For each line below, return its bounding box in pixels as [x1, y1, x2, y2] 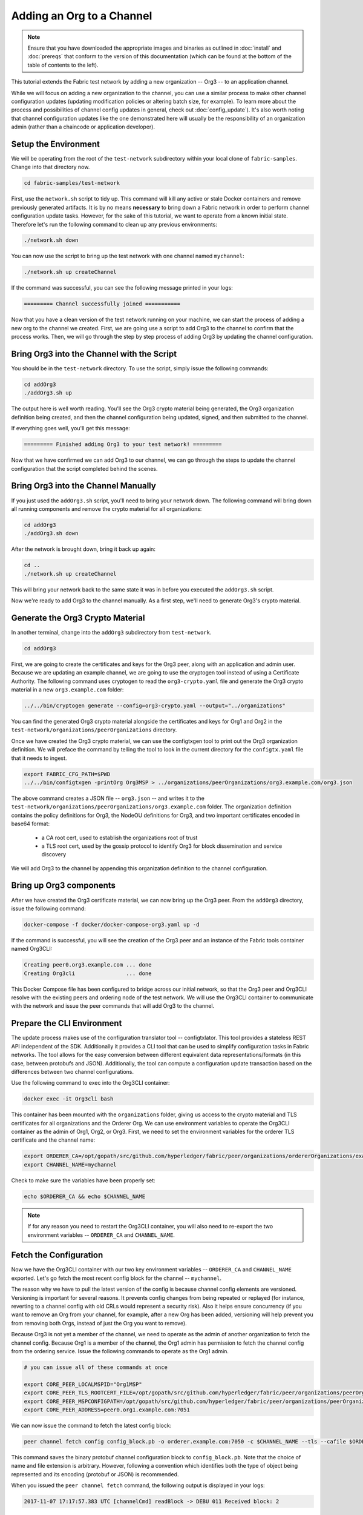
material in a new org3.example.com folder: [11, 686, 124, 693]
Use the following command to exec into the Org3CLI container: [11, 1079, 170, 1087]
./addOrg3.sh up [24, 390, 73, 396]
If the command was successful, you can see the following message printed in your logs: [11, 284, 233, 291]
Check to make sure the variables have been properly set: [11, 1176, 155, 1184]
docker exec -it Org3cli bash [24, 1096, 114, 1102]
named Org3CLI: [11, 945, 53, 953]
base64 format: [11, 820, 50, 827]
